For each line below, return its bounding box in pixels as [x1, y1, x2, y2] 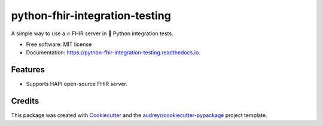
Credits [11, 96, 39, 106]
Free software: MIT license [26, 41, 92, 48]
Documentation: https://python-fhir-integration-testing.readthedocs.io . [26, 49, 200, 56]
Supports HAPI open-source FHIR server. [26, 81, 128, 88]
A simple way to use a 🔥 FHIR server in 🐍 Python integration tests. [11, 30, 173, 37]
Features [11, 64, 45, 75]
